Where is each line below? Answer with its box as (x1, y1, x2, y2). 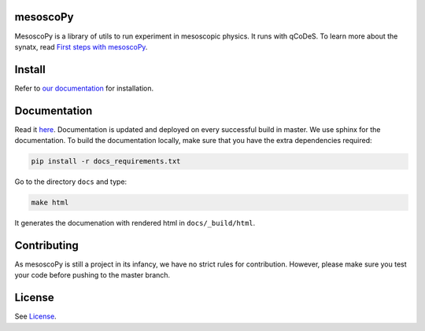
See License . (14, 311, 57, 322)
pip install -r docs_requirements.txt (31, 157, 181, 166)
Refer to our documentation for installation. (14, 83, 154, 93)
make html (31, 198, 69, 208)
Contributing (14, 238, 79, 252)
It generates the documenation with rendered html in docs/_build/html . (14, 219, 256, 228)
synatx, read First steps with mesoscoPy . (14, 42, 148, 51)
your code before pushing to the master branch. (14, 270, 171, 280)
